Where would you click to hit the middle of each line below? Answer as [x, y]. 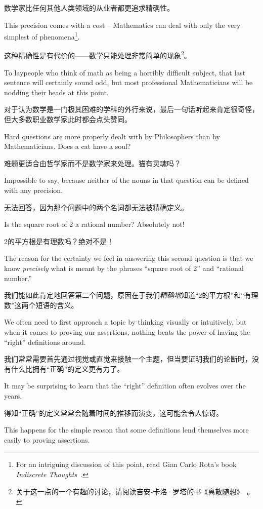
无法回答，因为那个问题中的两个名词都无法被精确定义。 [96, 207]
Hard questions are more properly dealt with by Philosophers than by [112, 136]
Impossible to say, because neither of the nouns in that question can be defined [126, 180]
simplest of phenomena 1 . [42, 36]
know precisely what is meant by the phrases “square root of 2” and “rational [124, 268]
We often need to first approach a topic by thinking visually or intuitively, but [125, 322]
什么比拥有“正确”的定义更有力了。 [68, 368]
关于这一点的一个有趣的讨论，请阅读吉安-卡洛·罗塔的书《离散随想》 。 [135, 491]
